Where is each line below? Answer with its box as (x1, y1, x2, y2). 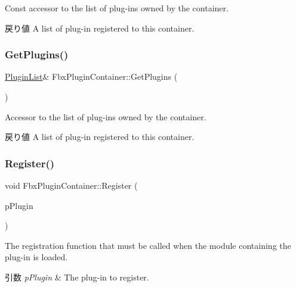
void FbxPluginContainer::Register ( (5, 179, 138, 191)
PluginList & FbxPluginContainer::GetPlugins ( (5, 70, 178, 83)
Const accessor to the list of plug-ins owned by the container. (5, 2, 229, 14)
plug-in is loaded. (5, 251, 68, 263)
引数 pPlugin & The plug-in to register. (5, 270, 149, 283)
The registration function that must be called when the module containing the (5, 239, 291, 251)
